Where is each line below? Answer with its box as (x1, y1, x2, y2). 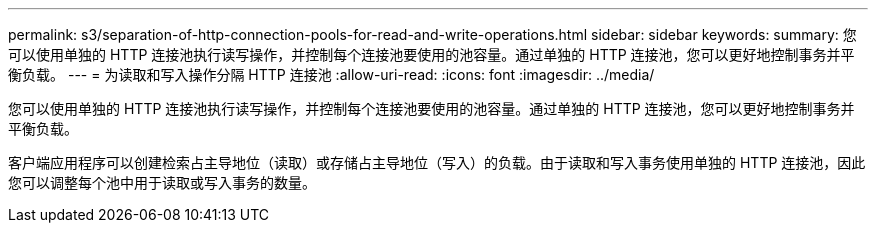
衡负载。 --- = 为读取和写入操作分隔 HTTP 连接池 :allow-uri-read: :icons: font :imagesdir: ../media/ (8, 66, 655, 83)
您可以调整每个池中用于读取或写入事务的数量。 (8, 174, 316, 191)
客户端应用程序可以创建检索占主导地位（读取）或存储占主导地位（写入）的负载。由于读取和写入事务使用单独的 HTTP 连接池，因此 (8, 154, 866, 171)
